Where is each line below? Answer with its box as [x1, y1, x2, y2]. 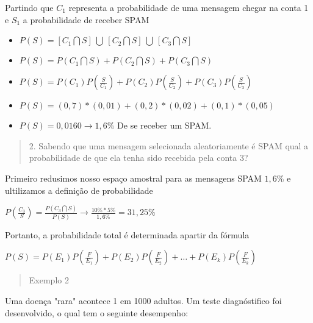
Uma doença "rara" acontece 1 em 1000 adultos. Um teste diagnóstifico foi [5, 294, 282, 307]
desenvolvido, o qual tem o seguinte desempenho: [5, 306, 189, 319]
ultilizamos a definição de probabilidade [5, 183, 153, 196]
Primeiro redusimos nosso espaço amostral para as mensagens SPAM [5, 171, 262, 184]
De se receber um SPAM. [117, 119, 212, 132]
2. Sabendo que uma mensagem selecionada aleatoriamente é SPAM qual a [29, 139, 309, 152]
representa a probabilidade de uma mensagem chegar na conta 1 [68, 1, 309, 13]
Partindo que [5, 1, 54, 13]
